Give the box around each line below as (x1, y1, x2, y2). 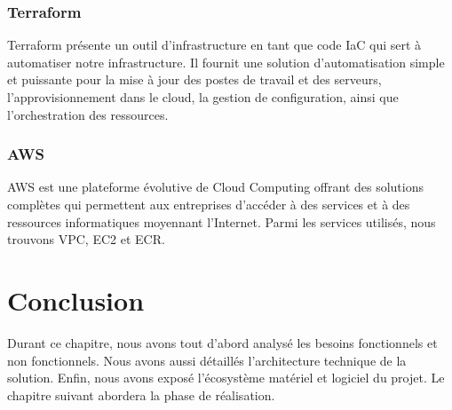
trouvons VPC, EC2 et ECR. (7, 230, 165, 248)
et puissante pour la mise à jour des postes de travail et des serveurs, (7, 70, 382, 89)
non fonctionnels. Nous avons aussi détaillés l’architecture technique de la (7, 351, 407, 369)
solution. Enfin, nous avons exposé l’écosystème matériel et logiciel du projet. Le (7, 368, 445, 387)
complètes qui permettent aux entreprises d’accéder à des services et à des (7, 195, 410, 213)
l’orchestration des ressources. (7, 105, 169, 123)
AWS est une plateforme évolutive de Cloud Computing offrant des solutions (7, 177, 424, 196)
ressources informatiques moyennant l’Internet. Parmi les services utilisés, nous (7, 212, 436, 231)
